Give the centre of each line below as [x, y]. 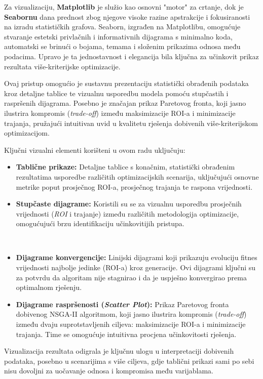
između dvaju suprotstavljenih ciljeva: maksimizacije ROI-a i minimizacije [131, 324]
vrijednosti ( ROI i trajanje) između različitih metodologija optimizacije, [127, 213]
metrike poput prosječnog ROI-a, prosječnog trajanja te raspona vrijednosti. [134, 186]
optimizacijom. [27, 133]
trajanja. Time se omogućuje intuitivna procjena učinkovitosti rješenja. [126, 334]
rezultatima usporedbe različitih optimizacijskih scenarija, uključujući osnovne [137, 176]
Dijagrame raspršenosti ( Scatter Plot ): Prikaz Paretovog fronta [122, 304]
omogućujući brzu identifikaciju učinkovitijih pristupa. [100, 223]
